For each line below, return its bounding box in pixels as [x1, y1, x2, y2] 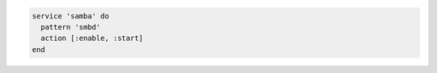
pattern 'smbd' [40, 22, 101, 31]
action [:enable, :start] [40, 34, 143, 43]
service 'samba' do [32, 11, 109, 20]
